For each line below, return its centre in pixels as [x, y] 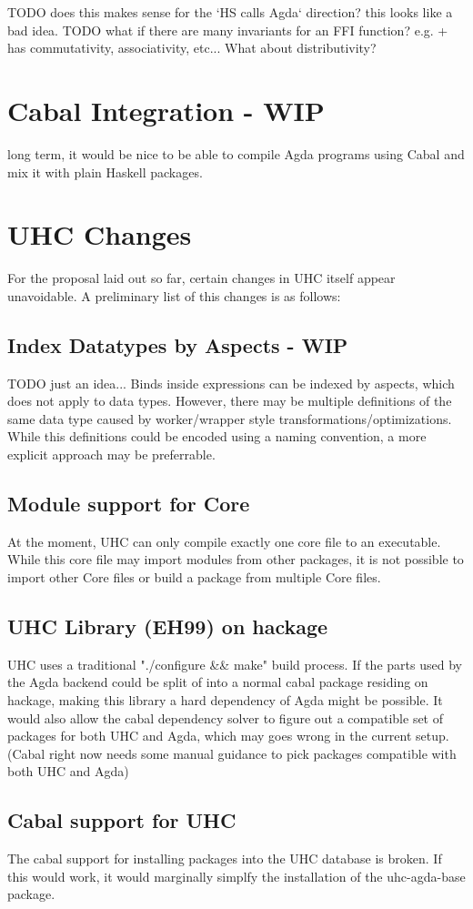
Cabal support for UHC [122, 820]
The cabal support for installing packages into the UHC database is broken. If [225, 858]
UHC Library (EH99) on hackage [168, 626]
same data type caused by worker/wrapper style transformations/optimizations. [230, 418]
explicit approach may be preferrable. [111, 454]
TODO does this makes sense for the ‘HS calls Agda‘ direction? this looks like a [230, 12]
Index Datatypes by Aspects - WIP [178, 344]
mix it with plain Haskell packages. [105, 172]
